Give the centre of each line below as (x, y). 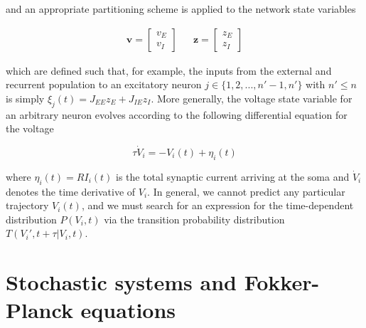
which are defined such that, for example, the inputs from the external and (169, 70)
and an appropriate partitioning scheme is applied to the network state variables (181, 9)
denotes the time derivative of (71, 191)
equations (128, 310)
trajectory (27, 205)
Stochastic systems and (121, 282)
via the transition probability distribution (194, 219)
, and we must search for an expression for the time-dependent (217, 205)
